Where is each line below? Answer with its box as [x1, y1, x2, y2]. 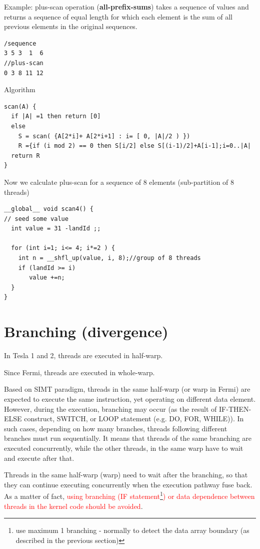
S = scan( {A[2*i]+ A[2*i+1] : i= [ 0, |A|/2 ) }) [18, 132, 190, 140]
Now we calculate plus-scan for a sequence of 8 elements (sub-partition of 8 [4, 176, 234, 187]
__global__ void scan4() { [4, 205, 93, 213]
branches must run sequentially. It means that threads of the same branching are [4, 433, 251, 443]
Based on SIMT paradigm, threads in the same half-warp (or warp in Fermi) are [4, 384, 250, 394]
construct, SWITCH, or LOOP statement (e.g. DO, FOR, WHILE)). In [24, 413, 244, 424]
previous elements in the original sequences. [4, 21, 137, 32]
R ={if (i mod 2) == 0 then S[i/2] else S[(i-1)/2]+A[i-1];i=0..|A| [18, 142, 251, 150]
